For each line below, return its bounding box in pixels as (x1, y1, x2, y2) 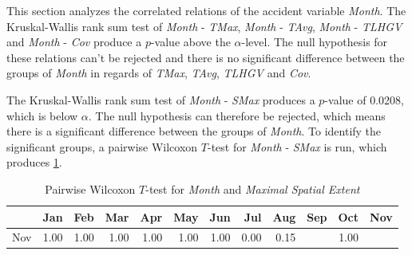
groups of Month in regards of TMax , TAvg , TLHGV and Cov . (6, 65, 311, 81)
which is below (6, 107, 78, 124)
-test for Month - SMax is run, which (207, 138, 387, 155)
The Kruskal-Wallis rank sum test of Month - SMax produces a (6, 91, 315, 108)
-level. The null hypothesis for (241, 33, 388, 50)
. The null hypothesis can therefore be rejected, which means (88, 107, 386, 124)
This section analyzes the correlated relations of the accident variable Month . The (6, 2, 406, 18)
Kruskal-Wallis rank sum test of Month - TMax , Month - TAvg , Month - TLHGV (6, 18, 402, 34)
